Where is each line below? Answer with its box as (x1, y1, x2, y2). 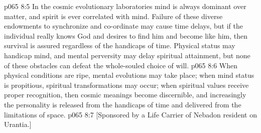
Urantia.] (4, 119, 32, 129)
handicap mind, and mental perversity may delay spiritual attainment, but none (4, 50, 250, 60)
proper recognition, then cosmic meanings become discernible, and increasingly (4, 89, 246, 100)
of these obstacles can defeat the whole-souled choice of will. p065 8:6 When (4, 60, 237, 70)
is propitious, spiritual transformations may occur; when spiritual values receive (4, 79, 249, 90)
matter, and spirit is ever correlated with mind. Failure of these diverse (4, 11, 223, 21)
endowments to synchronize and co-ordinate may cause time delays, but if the (4, 21, 243, 31)
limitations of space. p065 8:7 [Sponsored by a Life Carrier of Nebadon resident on (4, 109, 257, 119)
